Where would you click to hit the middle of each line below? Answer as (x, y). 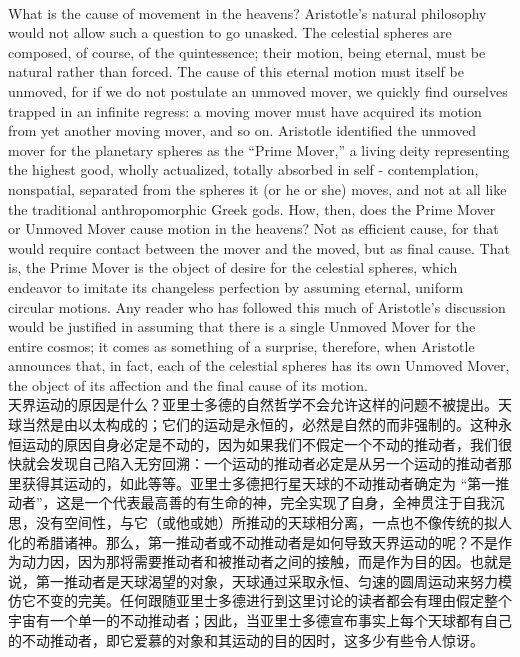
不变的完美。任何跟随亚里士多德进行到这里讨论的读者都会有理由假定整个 (273, 600)
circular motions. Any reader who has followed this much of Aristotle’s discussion (257, 306)
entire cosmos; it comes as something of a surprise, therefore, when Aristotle (241, 345)
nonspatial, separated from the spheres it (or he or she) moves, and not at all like (257, 188)
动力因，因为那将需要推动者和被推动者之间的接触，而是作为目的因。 (245, 561)
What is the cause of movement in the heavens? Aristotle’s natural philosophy (247, 12)
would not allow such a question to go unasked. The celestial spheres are (230, 32)
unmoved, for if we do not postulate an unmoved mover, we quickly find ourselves (258, 90)
